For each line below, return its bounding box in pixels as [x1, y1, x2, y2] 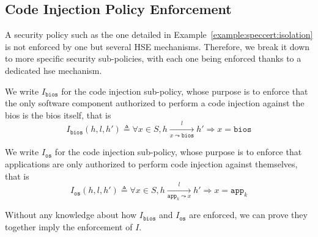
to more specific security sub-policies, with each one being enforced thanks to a [5, 52, 301, 65]
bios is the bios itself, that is [5, 108, 111, 121]
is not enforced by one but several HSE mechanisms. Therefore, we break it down [5, 40, 310, 53]
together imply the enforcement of [5, 221, 133, 233]
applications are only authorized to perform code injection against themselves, [5, 158, 298, 170]
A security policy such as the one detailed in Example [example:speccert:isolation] [5, 28, 313, 41]
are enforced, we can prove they [189, 208, 308, 221]
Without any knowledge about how [5, 208, 137, 221]
